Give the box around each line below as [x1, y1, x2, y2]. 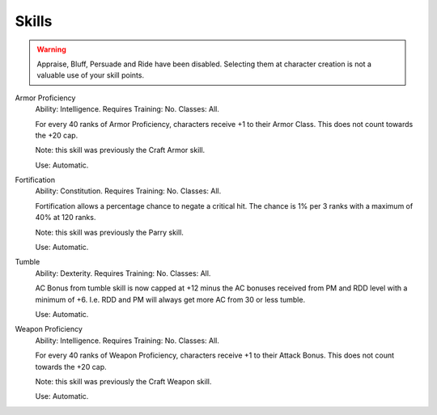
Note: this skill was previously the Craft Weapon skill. [35, 376, 212, 386]
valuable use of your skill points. [36, 70, 145, 80]
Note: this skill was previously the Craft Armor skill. [35, 146, 206, 155]
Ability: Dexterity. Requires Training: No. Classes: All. [35, 268, 211, 278]
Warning [36, 44, 66, 54]
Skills [15, 12, 53, 30]
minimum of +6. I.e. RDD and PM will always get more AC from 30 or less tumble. [35, 294, 306, 304]
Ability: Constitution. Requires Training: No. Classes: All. [35, 186, 222, 196]
